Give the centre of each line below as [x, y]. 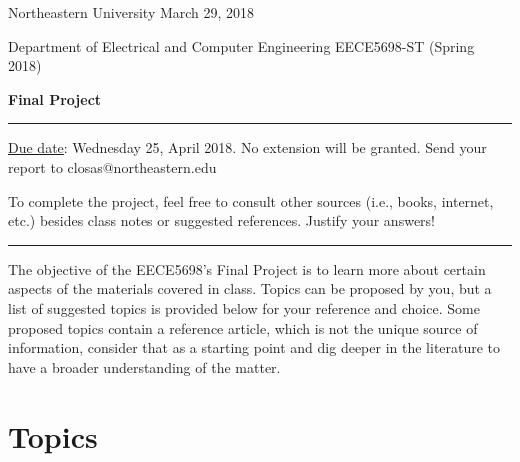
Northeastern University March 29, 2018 [131, 12]
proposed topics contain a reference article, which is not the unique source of [243, 327]
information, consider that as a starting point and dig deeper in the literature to [254, 347]
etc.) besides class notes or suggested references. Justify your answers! [221, 220]
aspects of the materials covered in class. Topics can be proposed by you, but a [250, 288]
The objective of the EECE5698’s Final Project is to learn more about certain [247, 268]
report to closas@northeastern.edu [112, 166]
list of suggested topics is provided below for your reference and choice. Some [244, 307]
